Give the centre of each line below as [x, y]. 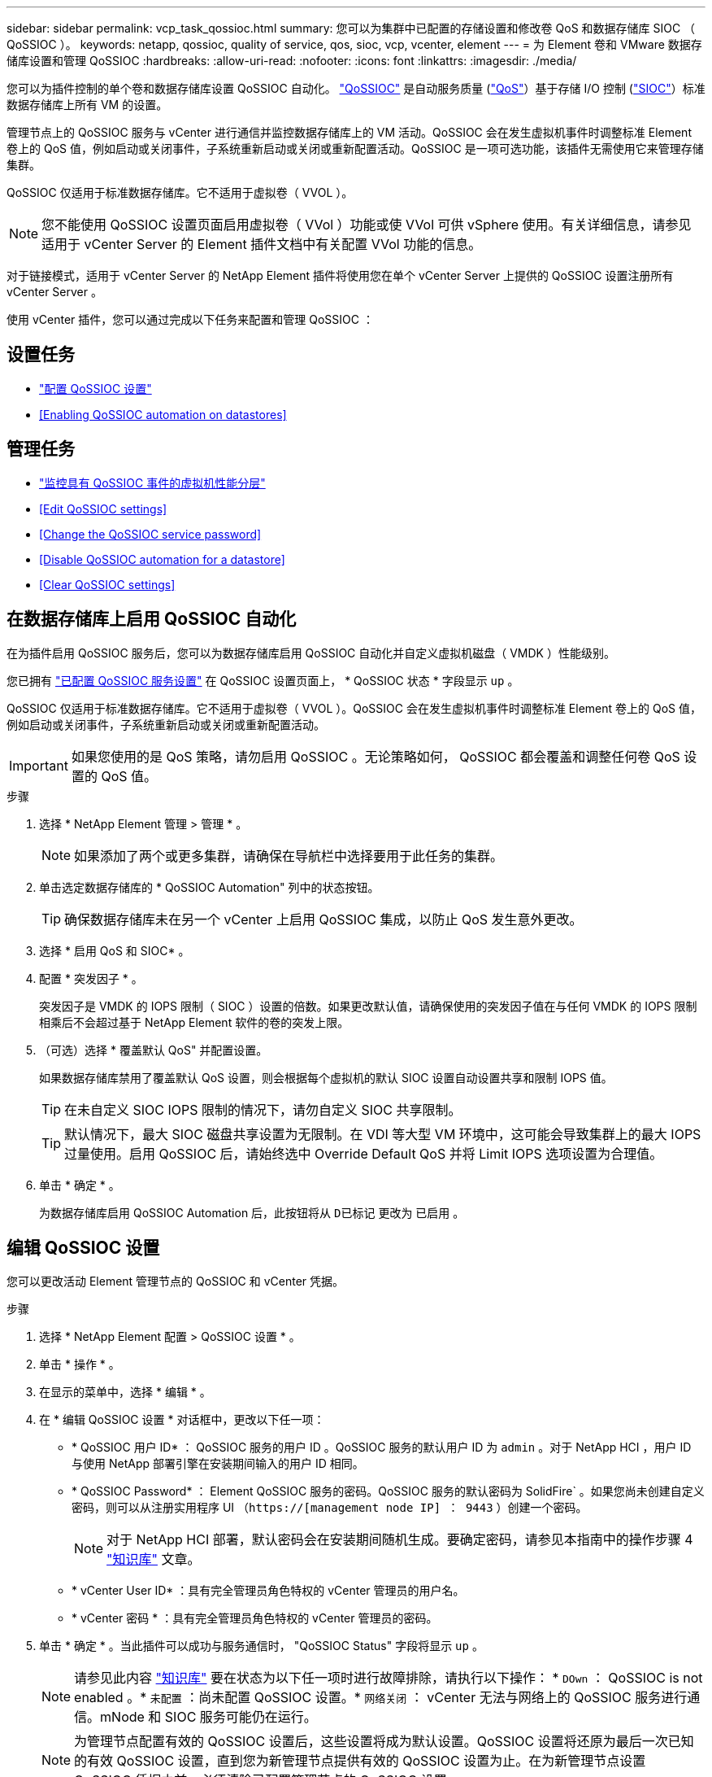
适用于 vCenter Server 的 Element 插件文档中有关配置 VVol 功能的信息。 [262, 244]
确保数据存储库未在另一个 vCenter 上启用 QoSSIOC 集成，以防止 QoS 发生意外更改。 [323, 919]
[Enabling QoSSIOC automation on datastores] [163, 414]
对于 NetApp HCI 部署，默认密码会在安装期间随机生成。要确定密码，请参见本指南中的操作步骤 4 [400, 1540]
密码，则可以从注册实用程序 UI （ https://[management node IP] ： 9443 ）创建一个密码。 [330, 1508]
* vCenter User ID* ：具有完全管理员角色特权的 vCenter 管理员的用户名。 [268, 1591]
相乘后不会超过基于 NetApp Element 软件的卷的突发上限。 [194, 1022]
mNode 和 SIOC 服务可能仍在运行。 [208, 1717]
